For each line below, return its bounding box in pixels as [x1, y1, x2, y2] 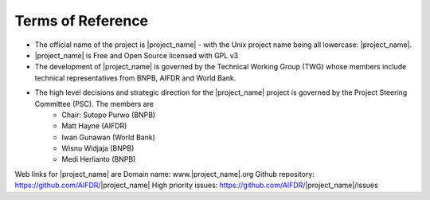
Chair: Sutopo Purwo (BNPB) [61, 110, 156, 120]
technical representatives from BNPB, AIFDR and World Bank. [34, 73, 236, 83]
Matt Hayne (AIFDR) [61, 121, 127, 131]
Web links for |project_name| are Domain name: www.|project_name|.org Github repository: [14, 169, 315, 178]
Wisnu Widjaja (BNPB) [61, 143, 135, 153]
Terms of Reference [14, 12, 149, 29]
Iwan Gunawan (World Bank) [61, 132, 155, 142]
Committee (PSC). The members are [34, 99, 154, 108]
